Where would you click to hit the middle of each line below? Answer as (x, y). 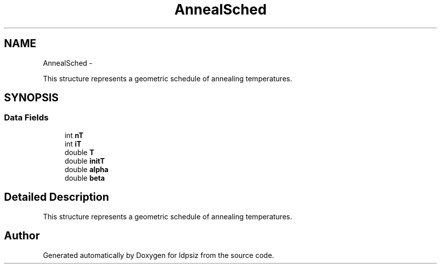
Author (22, 236)
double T (80, 152)
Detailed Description (57, 197)
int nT (74, 135)
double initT (85, 161)
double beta (85, 178)
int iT (73, 144)
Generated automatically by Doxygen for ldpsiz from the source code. (159, 255)
